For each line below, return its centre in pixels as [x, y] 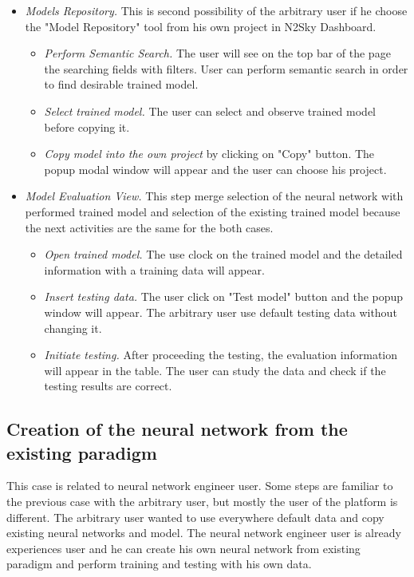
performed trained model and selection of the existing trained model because [213, 211]
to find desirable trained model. [121, 84]
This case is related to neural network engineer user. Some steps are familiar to [200, 486]
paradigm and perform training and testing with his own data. [159, 564]
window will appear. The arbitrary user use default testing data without [221, 312]
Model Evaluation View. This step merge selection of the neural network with [214, 196]
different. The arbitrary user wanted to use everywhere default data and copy [195, 517]
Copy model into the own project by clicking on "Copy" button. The [209, 154]
